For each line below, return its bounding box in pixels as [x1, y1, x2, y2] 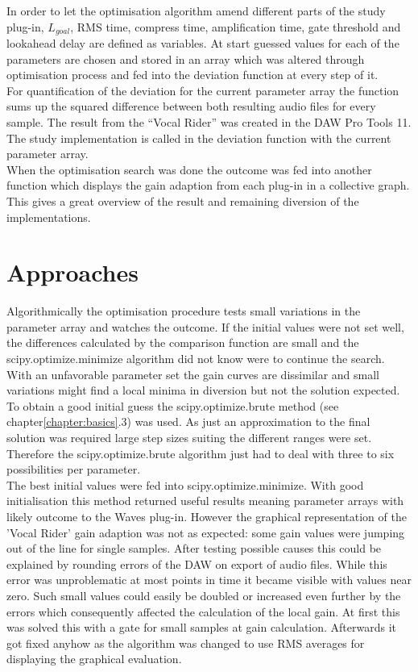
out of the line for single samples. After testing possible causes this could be [6, 540, 382, 557]
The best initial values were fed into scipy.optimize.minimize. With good [6, 476, 364, 493]
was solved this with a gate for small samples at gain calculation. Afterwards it [6, 619, 397, 636]
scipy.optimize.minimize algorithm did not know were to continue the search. [6, 350, 385, 367]
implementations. [6, 208, 91, 225]
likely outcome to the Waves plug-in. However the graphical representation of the [6, 508, 407, 525]
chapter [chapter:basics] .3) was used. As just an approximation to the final [6, 413, 370, 430]
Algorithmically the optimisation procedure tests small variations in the [6, 303, 361, 319]
